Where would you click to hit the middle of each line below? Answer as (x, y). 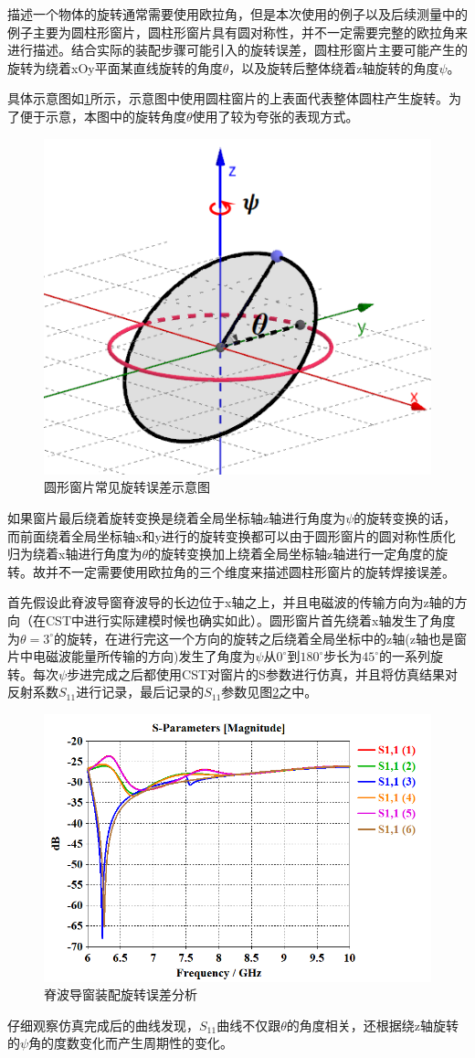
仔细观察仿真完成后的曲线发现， (103, 1025)
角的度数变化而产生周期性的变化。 (131, 1043)
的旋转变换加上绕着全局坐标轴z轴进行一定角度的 (291, 554)
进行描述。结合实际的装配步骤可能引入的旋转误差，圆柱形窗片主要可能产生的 (237, 50)
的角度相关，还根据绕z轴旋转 (372, 1025)
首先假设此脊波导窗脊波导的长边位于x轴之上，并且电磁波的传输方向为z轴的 (231, 602)
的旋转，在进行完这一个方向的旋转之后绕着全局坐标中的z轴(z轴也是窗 (260, 638)
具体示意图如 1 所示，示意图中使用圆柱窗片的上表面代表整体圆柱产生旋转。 (228, 98)
